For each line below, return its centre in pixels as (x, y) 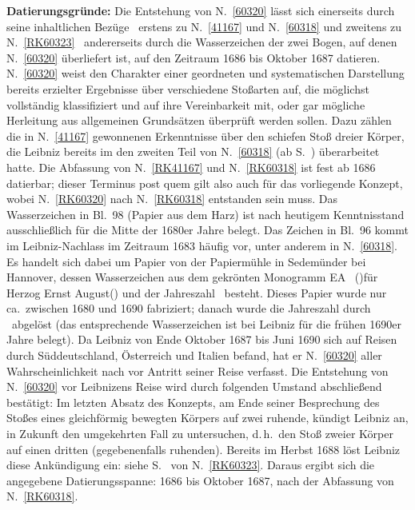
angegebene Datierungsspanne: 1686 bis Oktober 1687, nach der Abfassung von (200, 480)
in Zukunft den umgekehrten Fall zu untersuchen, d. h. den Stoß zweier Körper (200, 434)
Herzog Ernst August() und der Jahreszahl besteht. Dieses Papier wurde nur (197, 292)
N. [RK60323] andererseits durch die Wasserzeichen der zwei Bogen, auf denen (202, 42)
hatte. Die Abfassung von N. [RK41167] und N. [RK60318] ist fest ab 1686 (191, 167)
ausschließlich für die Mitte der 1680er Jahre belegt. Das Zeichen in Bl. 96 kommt (207, 230)
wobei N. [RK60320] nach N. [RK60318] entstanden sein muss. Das (172, 199)
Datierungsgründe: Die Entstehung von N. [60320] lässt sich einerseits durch (201, 10)
